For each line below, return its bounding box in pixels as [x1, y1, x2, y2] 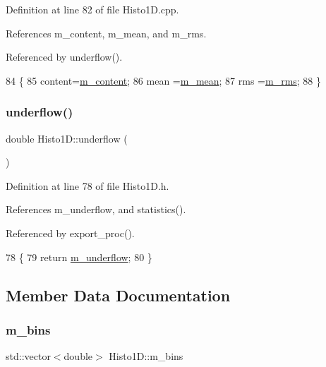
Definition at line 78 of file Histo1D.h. [6, 178, 169, 193]
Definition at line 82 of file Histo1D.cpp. [6, 2, 179, 16]
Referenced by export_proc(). [6, 225, 135, 240]
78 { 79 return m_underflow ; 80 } [6, 249, 152, 264]
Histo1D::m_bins [109, 349, 183, 363]
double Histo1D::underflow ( [6, 131, 128, 145]
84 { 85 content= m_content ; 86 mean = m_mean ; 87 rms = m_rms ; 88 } [6, 73, 322, 88]
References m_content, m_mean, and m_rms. [6, 25, 207, 40]
